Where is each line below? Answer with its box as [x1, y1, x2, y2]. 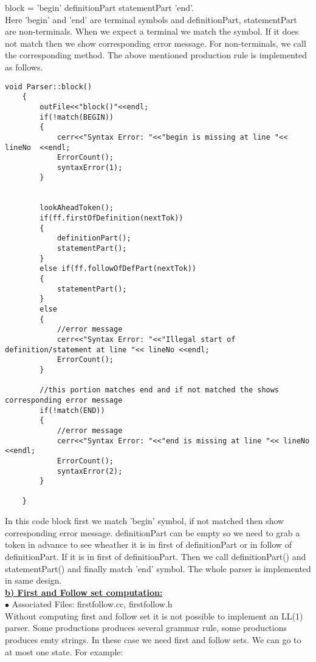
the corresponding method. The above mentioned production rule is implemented [5, 49, 307, 61]
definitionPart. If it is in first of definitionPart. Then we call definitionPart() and [5, 550, 306, 562]
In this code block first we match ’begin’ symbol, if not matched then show [5, 514, 284, 527]
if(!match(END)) [39, 406, 105, 415]
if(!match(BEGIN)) [39, 112, 114, 121]
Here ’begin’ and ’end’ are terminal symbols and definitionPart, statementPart [5, 13, 297, 26]
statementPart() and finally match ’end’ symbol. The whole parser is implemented [5, 562, 311, 575]
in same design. [5, 574, 62, 587]
